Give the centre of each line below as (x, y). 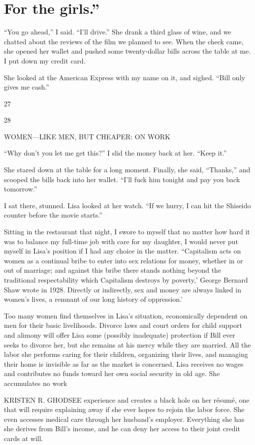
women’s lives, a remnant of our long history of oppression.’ (93, 299)
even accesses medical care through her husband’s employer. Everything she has (124, 419)
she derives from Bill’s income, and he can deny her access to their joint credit (122, 429)
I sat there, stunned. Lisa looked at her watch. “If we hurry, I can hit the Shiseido (127, 205)
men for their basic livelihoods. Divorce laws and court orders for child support (123, 325)
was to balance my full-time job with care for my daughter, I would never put (121, 241)
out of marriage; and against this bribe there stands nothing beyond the (113, 270)
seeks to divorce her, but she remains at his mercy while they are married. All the (127, 344)
